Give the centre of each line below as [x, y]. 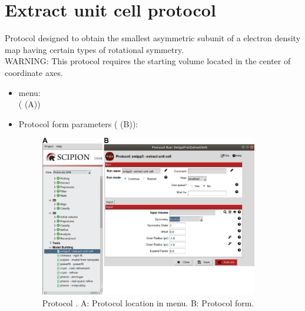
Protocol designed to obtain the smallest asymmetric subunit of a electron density [153, 38]
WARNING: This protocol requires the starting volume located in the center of [148, 61]
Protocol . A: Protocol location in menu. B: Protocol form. [148, 303]
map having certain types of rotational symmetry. [95, 49]
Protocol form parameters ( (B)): [78, 123]
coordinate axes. [34, 72]
